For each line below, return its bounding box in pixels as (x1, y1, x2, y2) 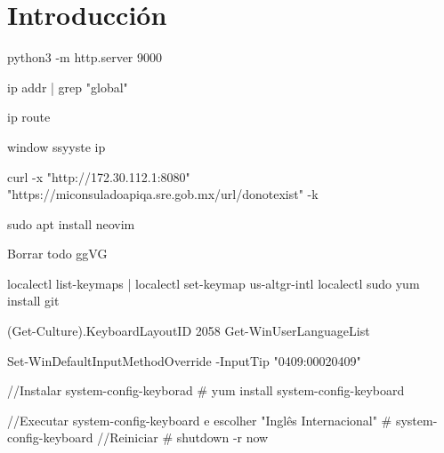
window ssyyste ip (7, 137, 106, 155)
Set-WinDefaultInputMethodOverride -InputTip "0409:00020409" (7, 351, 361, 370)
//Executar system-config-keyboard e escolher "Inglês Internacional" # (7, 410, 392, 429)
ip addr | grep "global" (7, 77, 128, 96)
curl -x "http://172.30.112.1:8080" (7, 167, 190, 186)
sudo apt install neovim (7, 214, 135, 233)
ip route (7, 107, 51, 126)
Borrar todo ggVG (7, 244, 108, 263)
